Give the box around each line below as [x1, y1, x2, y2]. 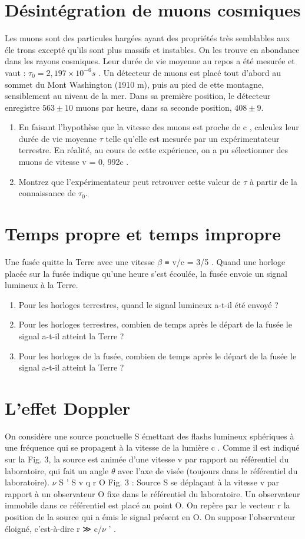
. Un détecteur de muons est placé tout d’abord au [98, 66, 281, 78]
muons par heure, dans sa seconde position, [75, 101, 232, 113]
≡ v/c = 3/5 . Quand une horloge [164, 255, 286, 267]
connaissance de [18, 187, 76, 199]
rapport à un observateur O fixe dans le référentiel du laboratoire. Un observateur [5, 487, 300, 500]
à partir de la [249, 175, 297, 187]
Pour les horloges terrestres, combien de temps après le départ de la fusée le [18, 318, 292, 330]
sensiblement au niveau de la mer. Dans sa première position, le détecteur [5, 90, 271, 102]
